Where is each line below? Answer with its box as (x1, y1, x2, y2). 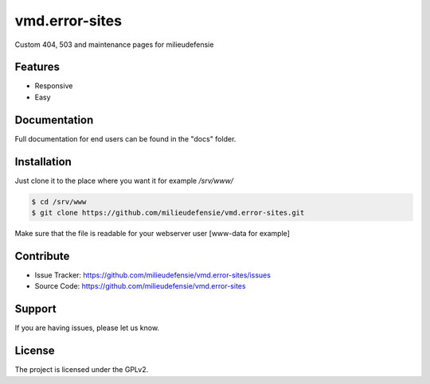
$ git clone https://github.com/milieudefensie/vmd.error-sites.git (31, 208, 305, 218)
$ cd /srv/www (31, 197, 87, 206)
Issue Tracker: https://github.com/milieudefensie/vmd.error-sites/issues (34, 270, 271, 280)
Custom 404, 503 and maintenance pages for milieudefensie (14, 40, 214, 49)
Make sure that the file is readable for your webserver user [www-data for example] (14, 229, 291, 239)
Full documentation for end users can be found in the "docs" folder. (14, 134, 236, 143)
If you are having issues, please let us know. (14, 323, 159, 333)
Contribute (14, 249, 70, 262)
